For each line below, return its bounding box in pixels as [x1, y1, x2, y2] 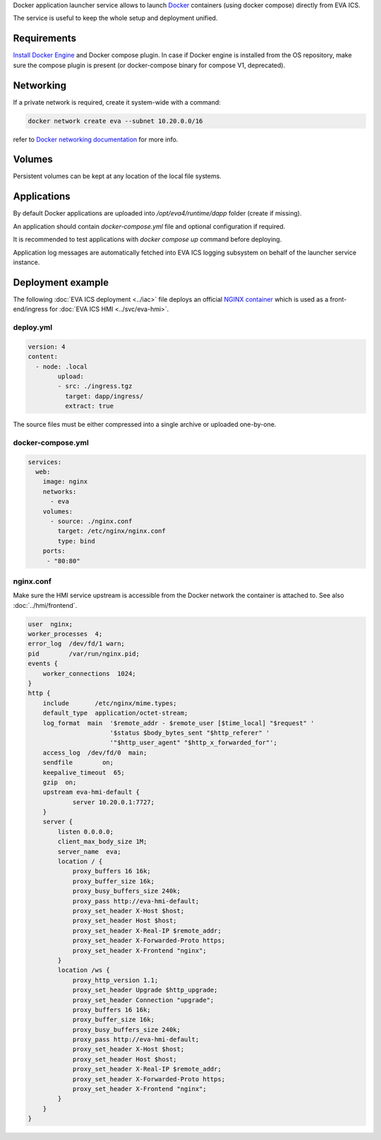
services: [28, 458, 62, 466]
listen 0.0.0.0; [57, 828, 114, 835]
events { [28, 659, 59, 668]
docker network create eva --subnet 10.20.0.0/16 [28, 117, 203, 125]
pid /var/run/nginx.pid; [28, 650, 140, 657]
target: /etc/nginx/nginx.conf [57, 527, 166, 535]
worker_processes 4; [28, 630, 103, 638]
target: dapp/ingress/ [64, 392, 144, 400]
